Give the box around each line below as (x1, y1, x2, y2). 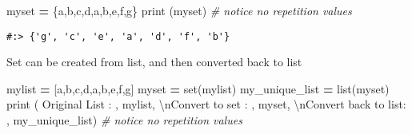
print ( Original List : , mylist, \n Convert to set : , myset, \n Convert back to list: (6, 96, 406, 112)
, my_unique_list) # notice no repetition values (6, 112, 242, 128)
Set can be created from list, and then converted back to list (6, 53, 302, 70)
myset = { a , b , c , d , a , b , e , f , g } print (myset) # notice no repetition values (6, 2, 352, 18)
